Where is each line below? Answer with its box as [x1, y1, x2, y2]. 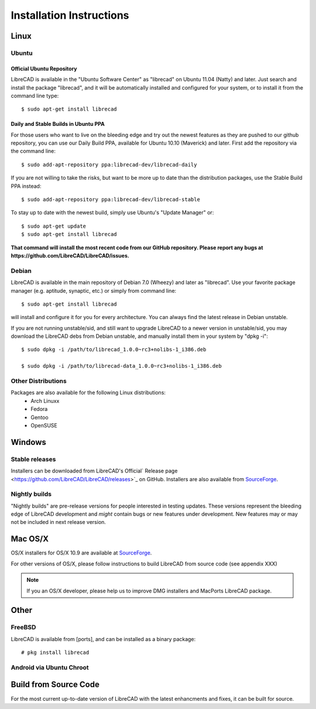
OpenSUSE [30, 422, 58, 429]
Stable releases [11, 455, 56, 463]
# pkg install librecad [21, 649, 90, 656]
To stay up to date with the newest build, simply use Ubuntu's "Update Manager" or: [11, 209, 214, 216]
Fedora [30, 406, 48, 413]
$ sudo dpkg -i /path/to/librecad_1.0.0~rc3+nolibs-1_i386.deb [21, 346, 207, 353]
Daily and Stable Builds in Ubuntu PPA [11, 121, 105, 128]
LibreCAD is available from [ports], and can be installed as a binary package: [11, 635, 196, 642]
